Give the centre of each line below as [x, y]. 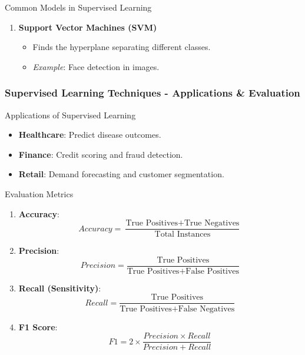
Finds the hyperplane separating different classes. [122, 47]
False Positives [213, 271]
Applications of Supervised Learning [70, 115]
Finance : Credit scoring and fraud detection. [101, 154]
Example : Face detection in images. [96, 66]
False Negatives [206, 309]
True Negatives [212, 223]
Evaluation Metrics [39, 193]
